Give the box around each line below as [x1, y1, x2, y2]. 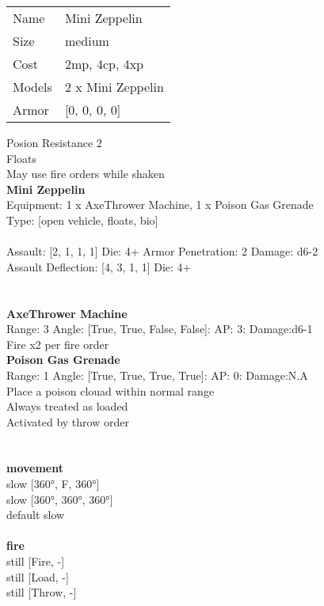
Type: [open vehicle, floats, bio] [6, 211, 158, 228]
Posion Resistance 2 [6, 134, 102, 150]
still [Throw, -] [6, 584, 77, 600]
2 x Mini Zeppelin [64, 78, 164, 96]
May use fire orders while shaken [6, 165, 165, 182]
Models [13, 78, 52, 96]
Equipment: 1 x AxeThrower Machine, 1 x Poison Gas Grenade [6, 196, 314, 213]
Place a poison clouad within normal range [6, 382, 215, 399]
